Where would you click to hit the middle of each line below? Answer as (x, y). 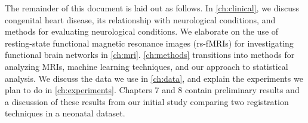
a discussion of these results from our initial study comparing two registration (147, 101)
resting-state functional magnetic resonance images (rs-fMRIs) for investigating (149, 43)
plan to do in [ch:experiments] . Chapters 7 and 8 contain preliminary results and (152, 90)
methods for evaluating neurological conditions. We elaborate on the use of (142, 31)
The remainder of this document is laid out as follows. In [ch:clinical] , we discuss (152, 8)
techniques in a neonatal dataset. (65, 113)
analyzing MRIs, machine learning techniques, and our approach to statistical (147, 66)
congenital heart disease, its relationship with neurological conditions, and (140, 19)
